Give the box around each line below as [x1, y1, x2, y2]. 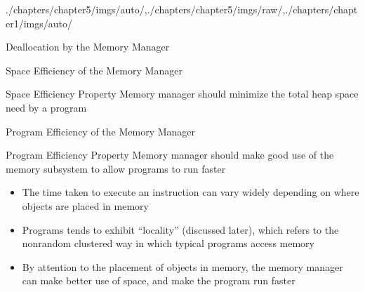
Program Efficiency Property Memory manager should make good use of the [6, 147, 334, 162]
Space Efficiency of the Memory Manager [6, 62, 182, 77]
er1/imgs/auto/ [6, 15, 73, 30]
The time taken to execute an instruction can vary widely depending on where [22, 185, 359, 199]
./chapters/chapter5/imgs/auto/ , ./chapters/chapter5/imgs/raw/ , [6, 2, 286, 16]
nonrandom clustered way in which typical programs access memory [22, 236, 314, 251]
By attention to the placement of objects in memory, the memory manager [22, 259, 343, 274]
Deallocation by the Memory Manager [6, 39, 170, 54]
